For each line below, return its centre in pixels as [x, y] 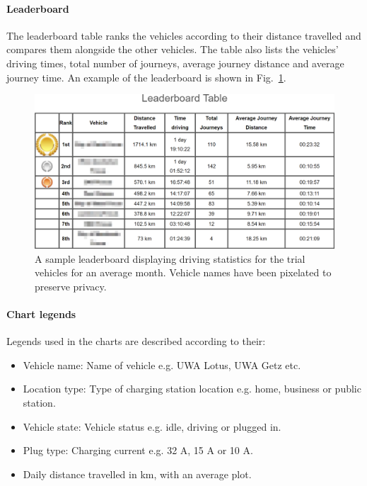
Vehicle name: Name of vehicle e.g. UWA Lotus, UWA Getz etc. [162, 364]
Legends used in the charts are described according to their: [136, 341]
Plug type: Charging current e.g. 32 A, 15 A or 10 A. [138, 450]
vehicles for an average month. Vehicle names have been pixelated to [183, 272]
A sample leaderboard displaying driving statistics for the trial [170, 258]
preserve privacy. [71, 286]
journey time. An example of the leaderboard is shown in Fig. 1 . [146, 77]
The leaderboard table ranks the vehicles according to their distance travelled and [184, 35]
